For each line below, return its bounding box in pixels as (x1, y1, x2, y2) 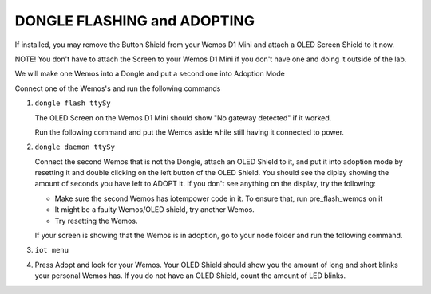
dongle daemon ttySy (34, 143, 116, 151)
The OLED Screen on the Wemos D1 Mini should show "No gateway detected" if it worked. (34, 112, 332, 123)
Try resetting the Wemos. (54, 216, 138, 225)
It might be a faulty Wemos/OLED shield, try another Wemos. (54, 205, 255, 214)
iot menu (34, 245, 69, 255)
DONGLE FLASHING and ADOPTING (14, 12, 255, 29)
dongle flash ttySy (34, 99, 111, 108)
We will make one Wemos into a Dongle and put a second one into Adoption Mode (14, 69, 285, 79)
